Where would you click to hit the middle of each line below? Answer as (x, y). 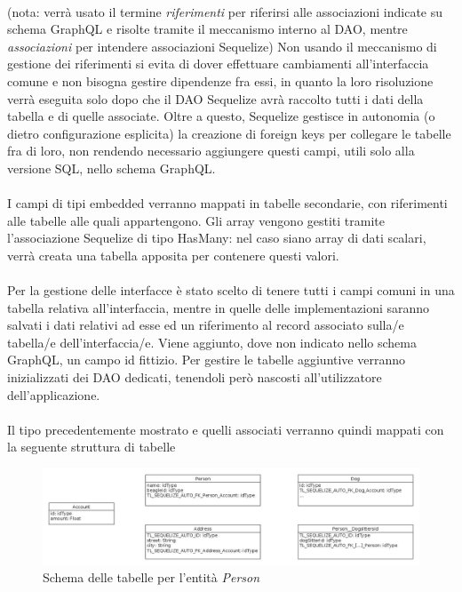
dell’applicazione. (54, 394)
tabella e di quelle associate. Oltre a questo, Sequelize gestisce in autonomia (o (221, 116)
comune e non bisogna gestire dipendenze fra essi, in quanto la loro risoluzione (220, 80)
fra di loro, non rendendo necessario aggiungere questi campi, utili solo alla (211, 151)
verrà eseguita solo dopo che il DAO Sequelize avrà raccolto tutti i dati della (215, 98)
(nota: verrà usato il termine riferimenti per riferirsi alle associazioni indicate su (225, 11)
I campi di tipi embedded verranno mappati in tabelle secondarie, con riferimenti (227, 203)
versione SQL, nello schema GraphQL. (112, 168)
